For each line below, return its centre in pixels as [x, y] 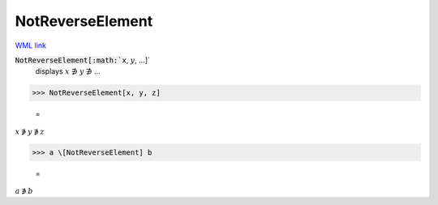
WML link [31, 45]
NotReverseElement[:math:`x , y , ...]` [82, 60]
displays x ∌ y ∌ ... [68, 71]
